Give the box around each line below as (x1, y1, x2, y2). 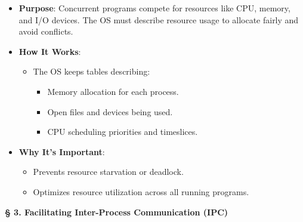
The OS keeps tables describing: (33, 65, 150, 78)
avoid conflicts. (18, 25, 73, 38)
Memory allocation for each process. (47, 85, 179, 97)
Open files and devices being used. (47, 105, 173, 118)
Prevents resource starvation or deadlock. (33, 165, 184, 178)
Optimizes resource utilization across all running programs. (33, 185, 249, 198)
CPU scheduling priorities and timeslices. (47, 125, 198, 138)
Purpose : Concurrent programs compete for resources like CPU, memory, (18, 2, 290, 14)
